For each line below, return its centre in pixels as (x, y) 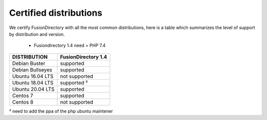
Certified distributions (56, 13)
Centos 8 (23, 102)
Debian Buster (29, 63)
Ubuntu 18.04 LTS (33, 83)
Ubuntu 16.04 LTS (33, 76)
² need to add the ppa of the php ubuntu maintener (61, 111)
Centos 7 (22, 95)
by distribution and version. (37, 34)
